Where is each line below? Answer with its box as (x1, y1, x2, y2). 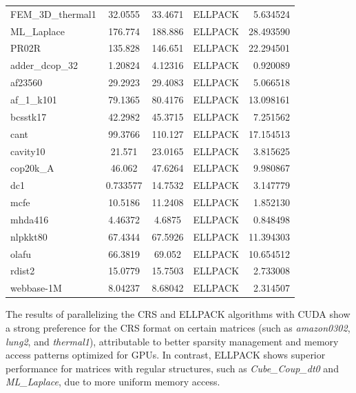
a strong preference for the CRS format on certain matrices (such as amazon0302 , (6, 320, 350, 334)
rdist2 (10, 263, 35, 278)
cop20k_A (10, 161, 54, 175)
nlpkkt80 (10, 229, 48, 243)
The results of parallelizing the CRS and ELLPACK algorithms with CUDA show (6, 307, 350, 321)
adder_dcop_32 (10, 58, 78, 72)
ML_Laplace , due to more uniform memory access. (6, 374, 220, 389)
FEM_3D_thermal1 (10, 6, 96, 21)
